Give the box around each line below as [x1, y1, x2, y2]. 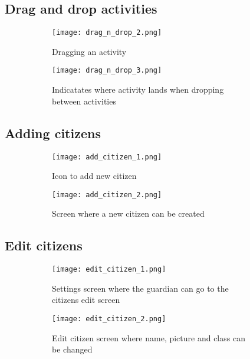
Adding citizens [5, 123, 101, 142]
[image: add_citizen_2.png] [52, 190, 162, 199]
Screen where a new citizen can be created [52, 207, 205, 220]
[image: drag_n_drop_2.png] [52, 28, 162, 37]
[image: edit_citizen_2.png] [52, 315, 166, 324]
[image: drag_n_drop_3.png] [52, 66, 162, 75]
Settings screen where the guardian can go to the [52, 282, 229, 294]
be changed [52, 343, 93, 355]
